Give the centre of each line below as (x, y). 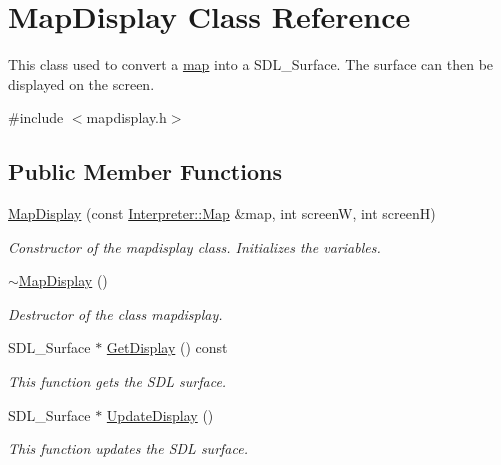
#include (36, 117)
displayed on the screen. (81, 83)
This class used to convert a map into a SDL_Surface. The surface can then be (251, 64)
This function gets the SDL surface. (117, 381)
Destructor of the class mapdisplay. (115, 313)
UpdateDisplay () (160, 414)
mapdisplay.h (126, 117)
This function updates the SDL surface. (128, 448)
